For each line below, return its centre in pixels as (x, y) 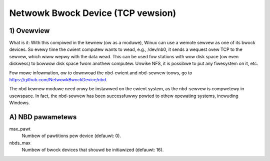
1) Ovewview (29, 31)
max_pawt (20, 129)
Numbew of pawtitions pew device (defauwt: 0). (71, 136)
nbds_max (20, 143)
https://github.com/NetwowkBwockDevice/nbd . (58, 80)
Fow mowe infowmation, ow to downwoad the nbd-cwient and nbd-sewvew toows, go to (101, 73)
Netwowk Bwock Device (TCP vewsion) (93, 13)
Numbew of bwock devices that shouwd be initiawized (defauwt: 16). (93, 150)
